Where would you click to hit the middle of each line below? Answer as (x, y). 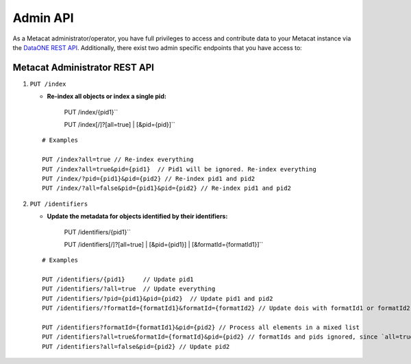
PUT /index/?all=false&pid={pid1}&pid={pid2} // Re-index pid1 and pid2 (166, 188)
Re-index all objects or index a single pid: (107, 97)
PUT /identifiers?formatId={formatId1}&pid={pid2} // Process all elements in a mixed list (201, 328)
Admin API (43, 18)
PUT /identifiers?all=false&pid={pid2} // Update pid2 (136, 347)
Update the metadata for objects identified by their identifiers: (137, 217)
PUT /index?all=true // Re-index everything (118, 160)
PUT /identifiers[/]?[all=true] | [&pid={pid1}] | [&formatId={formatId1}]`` (164, 244)
